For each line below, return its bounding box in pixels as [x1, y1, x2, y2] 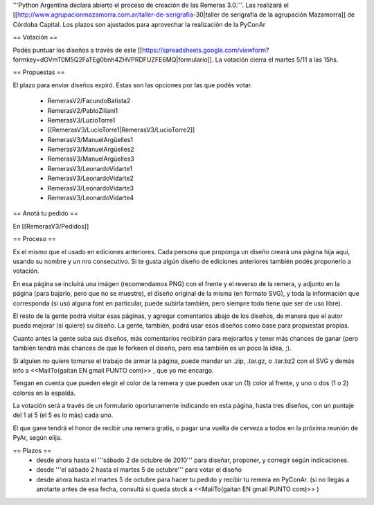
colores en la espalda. [12, 389, 76, 397]
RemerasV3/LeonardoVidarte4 [47, 194, 134, 202]
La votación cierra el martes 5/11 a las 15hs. [215, 55, 339, 64]
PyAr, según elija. [12, 434, 62, 442]
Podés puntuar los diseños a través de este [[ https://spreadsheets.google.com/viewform [12, 46, 267, 54]
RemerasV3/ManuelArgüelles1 [47, 135, 133, 143]
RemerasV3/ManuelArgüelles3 [47, 154, 134, 163]
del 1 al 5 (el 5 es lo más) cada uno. [12, 411, 114, 419]
